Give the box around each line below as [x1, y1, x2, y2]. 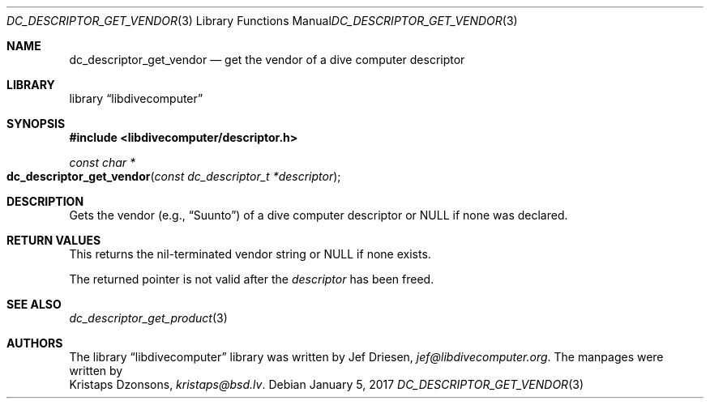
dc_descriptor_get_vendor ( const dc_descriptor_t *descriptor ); [6, 169, 341, 183]
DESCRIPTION [6, 194, 84, 208]
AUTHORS [6, 336, 63, 350]
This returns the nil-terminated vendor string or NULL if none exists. [69, 247, 431, 261]
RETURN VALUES [6, 233, 101, 247]
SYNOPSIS [6, 117, 66, 130]
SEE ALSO [6, 297, 62, 311]
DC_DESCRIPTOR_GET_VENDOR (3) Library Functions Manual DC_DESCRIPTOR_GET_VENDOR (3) [6, 14, 518, 28]
